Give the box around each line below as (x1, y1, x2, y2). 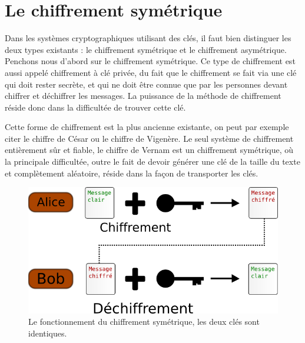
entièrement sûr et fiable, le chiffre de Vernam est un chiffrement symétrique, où (5, 144, 294, 156)
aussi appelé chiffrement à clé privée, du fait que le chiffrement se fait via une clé (5, 66, 297, 78)
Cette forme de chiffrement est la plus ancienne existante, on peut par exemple (5, 121, 289, 133)
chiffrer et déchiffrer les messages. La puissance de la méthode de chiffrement (5, 89, 281, 102)
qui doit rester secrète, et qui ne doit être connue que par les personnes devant (5, 78, 288, 90)
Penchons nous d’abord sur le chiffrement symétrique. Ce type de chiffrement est (5, 55, 296, 67)
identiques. (28, 327, 67, 339)
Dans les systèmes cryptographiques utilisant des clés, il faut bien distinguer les (5, 32, 291, 44)
